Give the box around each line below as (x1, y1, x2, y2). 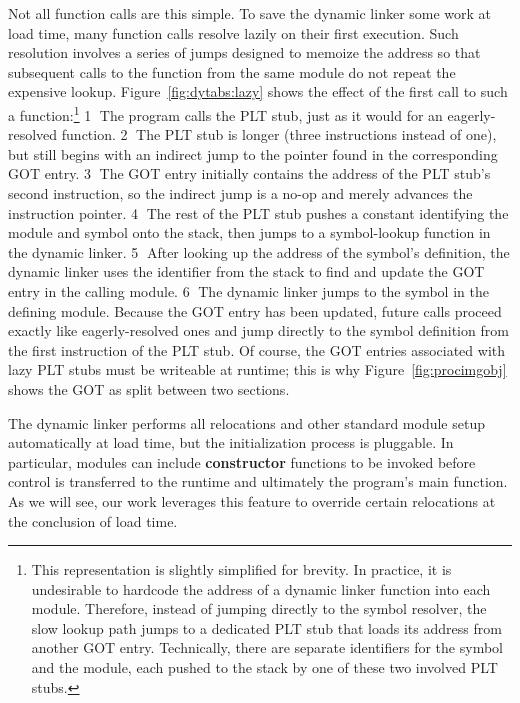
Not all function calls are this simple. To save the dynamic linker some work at (8, 3, 492, 23)
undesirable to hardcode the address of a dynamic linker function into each (31, 578, 491, 599)
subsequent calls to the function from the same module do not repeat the (8, 61, 456, 82)
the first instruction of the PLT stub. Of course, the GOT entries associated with (8, 339, 506, 360)
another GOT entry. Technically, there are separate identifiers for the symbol (31, 637, 503, 658)
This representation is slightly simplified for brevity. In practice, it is (31, 559, 452, 580)
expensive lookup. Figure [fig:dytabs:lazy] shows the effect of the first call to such (8, 81, 508, 102)
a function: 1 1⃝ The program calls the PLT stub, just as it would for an (8, 101, 443, 125)
